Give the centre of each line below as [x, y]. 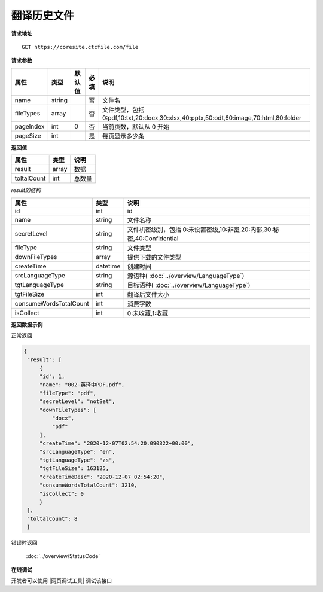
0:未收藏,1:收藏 [148, 313]
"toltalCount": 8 [52, 518]
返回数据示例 [27, 324]
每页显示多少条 [123, 136]
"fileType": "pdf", [68, 393]
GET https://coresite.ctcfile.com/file [80, 47]
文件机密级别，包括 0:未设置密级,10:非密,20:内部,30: [200, 229]
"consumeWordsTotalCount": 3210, [88, 485]
